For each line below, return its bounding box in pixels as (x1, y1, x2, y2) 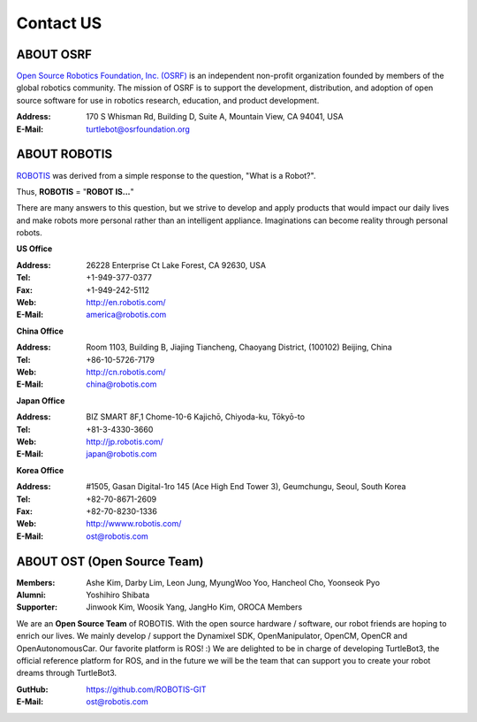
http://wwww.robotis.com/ (86, 518, 182, 529)
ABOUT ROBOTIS (16, 147, 113, 162)
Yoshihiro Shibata (86, 589, 150, 600)
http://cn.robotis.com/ (86, 367, 166, 377)
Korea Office (16, 465, 64, 475)
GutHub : (16, 684, 49, 695)
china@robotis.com (86, 379, 157, 389)
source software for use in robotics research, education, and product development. (16, 95, 320, 105)
